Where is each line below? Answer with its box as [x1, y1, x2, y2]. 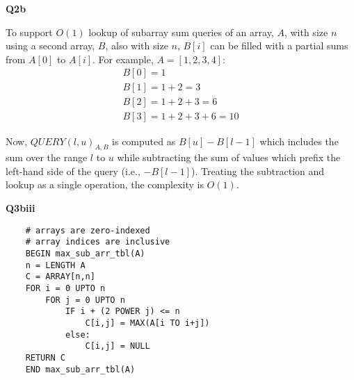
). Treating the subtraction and [191, 163, 325, 178]
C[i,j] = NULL [85, 341, 150, 352]
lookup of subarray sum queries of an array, [88, 24, 274, 39]
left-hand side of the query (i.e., [6, 163, 140, 178]
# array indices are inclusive [25, 237, 170, 247]
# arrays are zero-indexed [25, 225, 150, 236]
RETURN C [25, 352, 65, 363]
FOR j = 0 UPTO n [45, 295, 125, 305]
